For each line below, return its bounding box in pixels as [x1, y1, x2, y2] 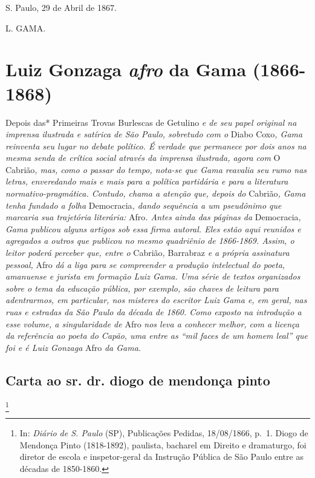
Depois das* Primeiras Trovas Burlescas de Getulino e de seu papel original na [5, 116, 297, 128]
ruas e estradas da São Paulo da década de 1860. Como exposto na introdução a [5, 306, 302, 318]
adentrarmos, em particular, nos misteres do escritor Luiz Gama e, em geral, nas [5, 293, 307, 306]
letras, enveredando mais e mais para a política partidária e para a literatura [5, 175, 288, 188]
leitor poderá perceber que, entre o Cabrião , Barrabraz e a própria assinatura [5, 246, 290, 259]
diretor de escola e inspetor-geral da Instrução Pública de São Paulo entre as [19, 450, 304, 463]
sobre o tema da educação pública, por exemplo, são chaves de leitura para [5, 281, 279, 294]
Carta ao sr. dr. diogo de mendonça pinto [5, 370, 270, 389]
